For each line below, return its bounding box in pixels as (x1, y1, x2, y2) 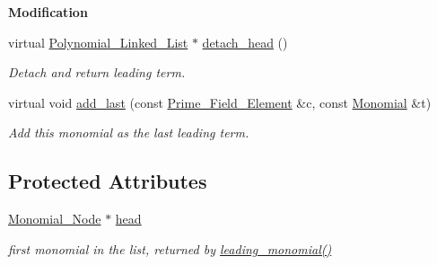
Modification (8, 3, 88, 21)
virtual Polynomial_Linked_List (8, 32, 188, 51)
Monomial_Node (8, 209, 101, 228)
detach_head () (202, 32, 288, 51)
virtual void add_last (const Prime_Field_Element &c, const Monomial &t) (8, 93, 432, 111)
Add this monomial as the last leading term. (8, 123, 249, 142)
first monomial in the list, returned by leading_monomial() (8, 239, 332, 258)
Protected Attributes (8, 167, 207, 195)
